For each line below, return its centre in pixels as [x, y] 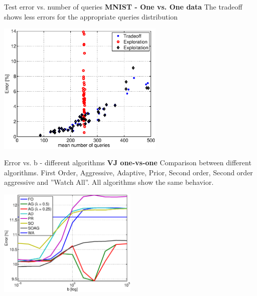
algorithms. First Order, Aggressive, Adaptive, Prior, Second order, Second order [128, 172]
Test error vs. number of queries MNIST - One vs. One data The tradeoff [123, 7]
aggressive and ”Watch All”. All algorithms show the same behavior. [109, 182]
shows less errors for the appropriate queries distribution [91, 16]
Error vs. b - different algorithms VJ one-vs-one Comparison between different [128, 163]
